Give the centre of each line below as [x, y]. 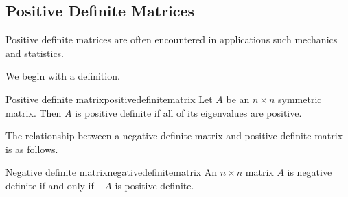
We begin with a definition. [63, 76]
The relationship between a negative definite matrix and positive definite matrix [174, 136]
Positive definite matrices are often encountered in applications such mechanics [172, 39]
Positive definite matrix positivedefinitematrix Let [109, 98]
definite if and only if [50, 185]
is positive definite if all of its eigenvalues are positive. [188, 112]
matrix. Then [34, 112]
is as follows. [32, 149]
